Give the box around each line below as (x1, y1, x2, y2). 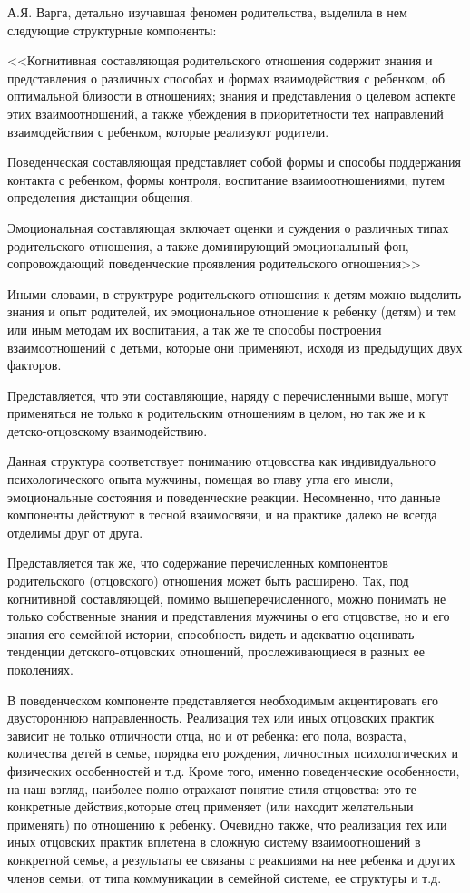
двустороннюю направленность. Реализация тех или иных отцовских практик (7, 708, 435, 727)
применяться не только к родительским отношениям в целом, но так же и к (7, 403, 426, 422)
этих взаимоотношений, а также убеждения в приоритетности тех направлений (7, 103, 444, 122)
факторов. (7, 355, 62, 374)
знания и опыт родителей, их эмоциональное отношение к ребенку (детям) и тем (7, 302, 456, 321)
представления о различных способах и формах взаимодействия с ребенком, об (7, 68, 446, 87)
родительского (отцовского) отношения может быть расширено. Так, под (7, 571, 409, 590)
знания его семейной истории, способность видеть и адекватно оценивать (7, 624, 415, 643)
